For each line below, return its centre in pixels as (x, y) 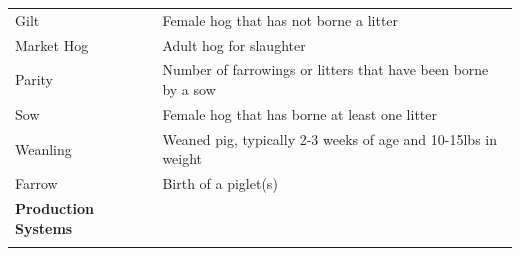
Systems (44, 227)
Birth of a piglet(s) (220, 183)
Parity (34, 79)
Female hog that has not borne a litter (280, 19)
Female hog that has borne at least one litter (299, 113)
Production (54, 208)
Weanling (43, 148)
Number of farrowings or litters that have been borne (325, 69)
